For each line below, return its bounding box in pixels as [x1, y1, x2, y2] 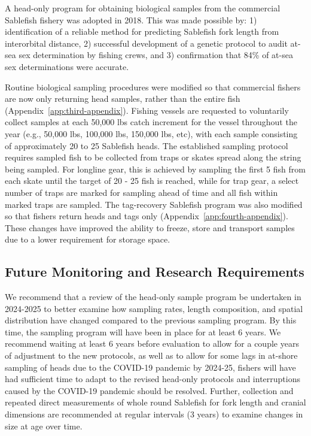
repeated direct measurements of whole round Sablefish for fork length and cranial [5, 396, 306, 408]
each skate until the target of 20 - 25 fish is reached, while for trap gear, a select [5, 174, 299, 187]
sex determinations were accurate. [5, 60, 129, 72]
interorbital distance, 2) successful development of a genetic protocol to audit [5, 37, 288, 49]
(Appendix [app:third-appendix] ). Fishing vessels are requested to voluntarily [5, 104, 289, 116]
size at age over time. [5, 419, 83, 432]
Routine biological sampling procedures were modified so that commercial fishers [5, 80, 301, 93]
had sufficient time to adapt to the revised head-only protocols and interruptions [5, 373, 300, 385]
